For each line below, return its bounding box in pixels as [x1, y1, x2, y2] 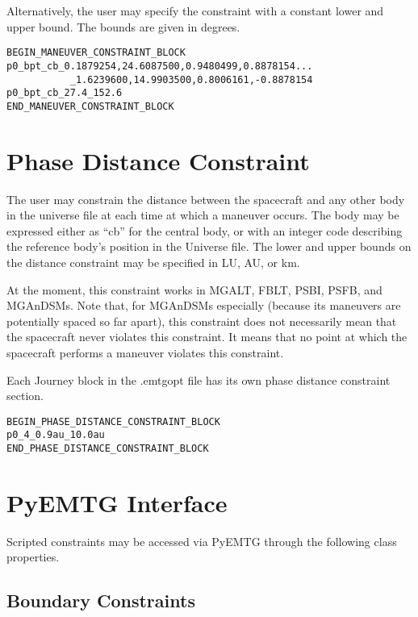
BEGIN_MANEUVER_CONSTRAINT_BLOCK [6, 47, 186, 59]
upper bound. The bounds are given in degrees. [6, 18, 240, 35]
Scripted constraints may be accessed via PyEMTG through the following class [6, 532, 397, 549]
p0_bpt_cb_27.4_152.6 [6, 87, 123, 99]
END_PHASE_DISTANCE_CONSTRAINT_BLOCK [6, 443, 209, 455]
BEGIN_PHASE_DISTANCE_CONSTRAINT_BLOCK [6, 415, 220, 427]
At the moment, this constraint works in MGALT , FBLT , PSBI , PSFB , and [6, 281, 382, 298]
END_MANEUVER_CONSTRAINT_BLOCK [6, 100, 174, 112]
